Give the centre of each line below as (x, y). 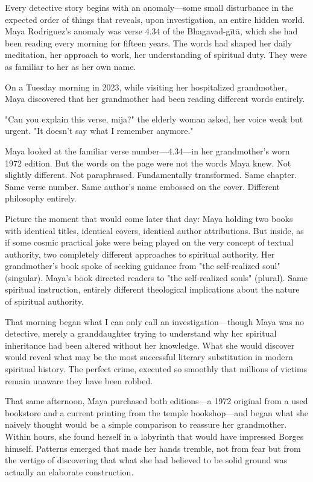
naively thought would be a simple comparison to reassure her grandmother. (146, 424)
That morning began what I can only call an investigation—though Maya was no (155, 321)
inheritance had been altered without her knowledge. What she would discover (150, 345)
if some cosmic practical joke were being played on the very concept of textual (149, 242)
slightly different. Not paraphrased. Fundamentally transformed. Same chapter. (151, 175)
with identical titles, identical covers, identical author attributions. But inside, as (154, 230)
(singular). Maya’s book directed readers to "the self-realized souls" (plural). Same (156, 277)
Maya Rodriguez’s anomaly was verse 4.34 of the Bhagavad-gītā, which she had (151, 31)
